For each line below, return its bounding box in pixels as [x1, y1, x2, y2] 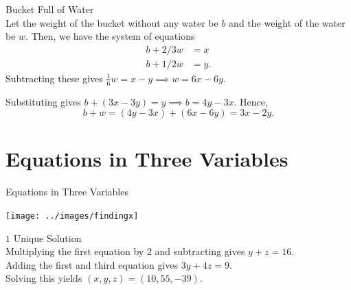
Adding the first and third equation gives [5, 257, 179, 271]
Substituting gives [5, 94, 81, 108]
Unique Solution [13, 230, 82, 245]
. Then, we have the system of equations [25, 29, 195, 43]
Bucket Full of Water [5, 2, 94, 16]
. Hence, [234, 94, 268, 108]
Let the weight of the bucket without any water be [5, 15, 218, 29]
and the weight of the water [229, 15, 346, 29]
